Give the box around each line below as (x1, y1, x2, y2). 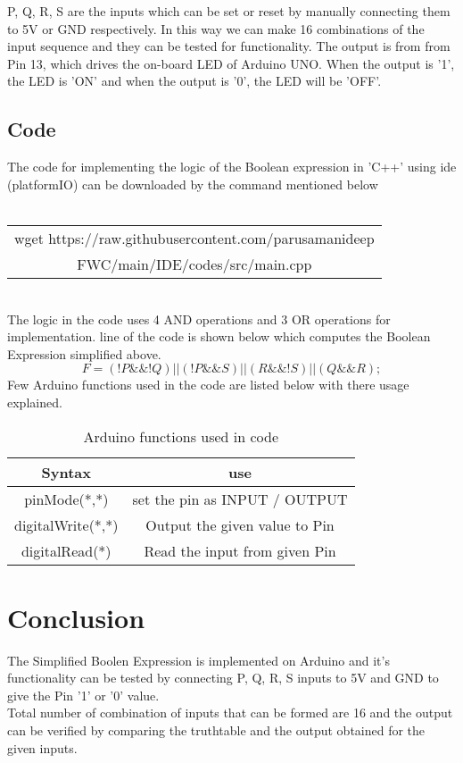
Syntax (41, 461, 91, 482)
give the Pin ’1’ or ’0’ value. (7, 685, 160, 704)
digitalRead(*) (21, 540, 112, 561)
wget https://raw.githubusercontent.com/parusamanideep (14, 227, 375, 248)
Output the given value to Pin (145, 514, 335, 535)
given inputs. (7, 738, 78, 757)
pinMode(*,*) (24, 488, 109, 509)
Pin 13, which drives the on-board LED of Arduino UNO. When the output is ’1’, (7, 54, 455, 72)
